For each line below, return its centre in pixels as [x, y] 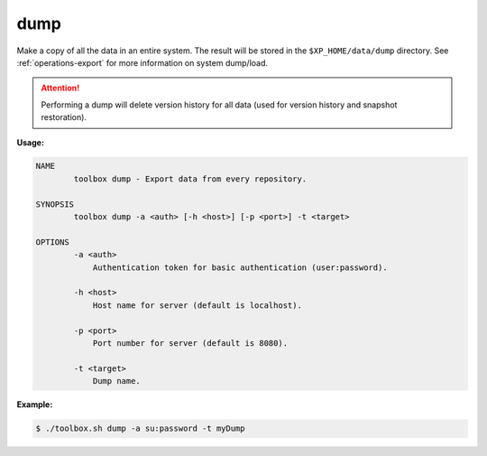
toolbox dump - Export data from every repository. [190, 179]
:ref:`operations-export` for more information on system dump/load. [142, 62]
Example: [35, 405]
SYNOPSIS [55, 204]
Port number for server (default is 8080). [190, 343]
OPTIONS [52, 242]
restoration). [64, 117]
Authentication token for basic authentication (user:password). [240, 267]
